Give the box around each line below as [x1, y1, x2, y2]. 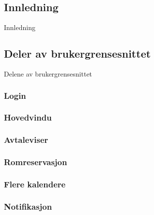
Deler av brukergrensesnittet [4, 46, 151, 61]
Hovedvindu [4, 111, 52, 123]
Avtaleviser [4, 134, 48, 146]
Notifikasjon [4, 200, 52, 212]
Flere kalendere [4, 178, 66, 190]
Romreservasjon [4, 156, 67, 168]
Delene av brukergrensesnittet [4, 69, 92, 78]
